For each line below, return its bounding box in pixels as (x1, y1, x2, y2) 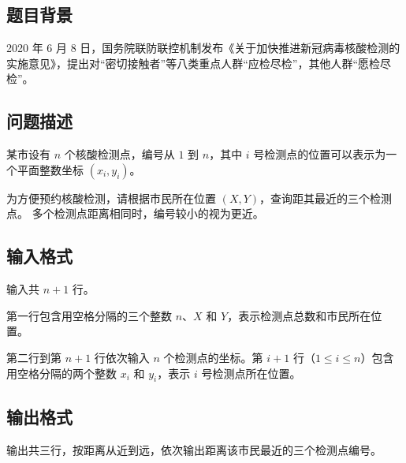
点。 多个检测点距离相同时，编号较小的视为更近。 (6, 205, 264, 222)
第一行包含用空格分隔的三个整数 (6, 307, 172, 323)
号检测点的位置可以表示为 (253, 146, 386, 162)
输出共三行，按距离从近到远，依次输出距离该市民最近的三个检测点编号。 (6, 441, 382, 457)
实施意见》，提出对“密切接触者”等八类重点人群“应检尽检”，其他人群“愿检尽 (6, 54, 392, 71)
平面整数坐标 (17, 161, 84, 177)
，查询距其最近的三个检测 (259, 189, 393, 206)
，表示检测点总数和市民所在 (227, 307, 371, 323)
